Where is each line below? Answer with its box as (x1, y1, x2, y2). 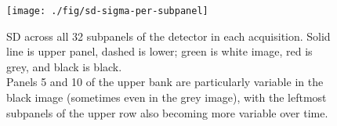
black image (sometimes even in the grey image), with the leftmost (6, 89, 327, 106)
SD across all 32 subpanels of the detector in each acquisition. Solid (6, 27, 331, 44)
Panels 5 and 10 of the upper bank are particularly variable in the (6, 74, 324, 90)
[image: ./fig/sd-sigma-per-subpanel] (6, 5, 208, 16)
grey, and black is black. (6, 58, 122, 74)
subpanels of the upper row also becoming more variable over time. (6, 104, 328, 121)
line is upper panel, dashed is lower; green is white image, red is (6, 43, 313, 59)
